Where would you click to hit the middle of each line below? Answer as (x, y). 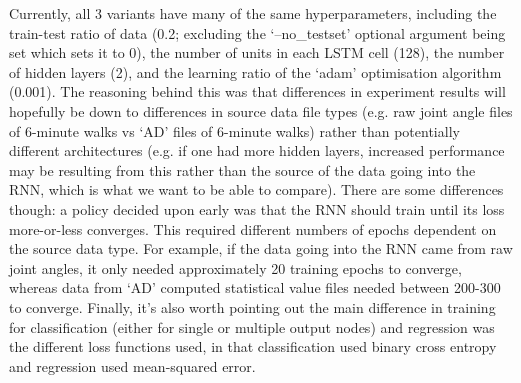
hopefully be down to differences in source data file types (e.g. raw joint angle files (261, 110)
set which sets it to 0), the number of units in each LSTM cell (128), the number (257, 52)
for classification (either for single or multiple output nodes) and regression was (252, 326)
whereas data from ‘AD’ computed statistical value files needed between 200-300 (255, 287)
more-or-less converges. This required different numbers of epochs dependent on (253, 228)
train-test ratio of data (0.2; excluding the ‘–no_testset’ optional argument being (257, 32)
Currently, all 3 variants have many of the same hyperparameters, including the (253, 13)
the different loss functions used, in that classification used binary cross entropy (253, 346)
